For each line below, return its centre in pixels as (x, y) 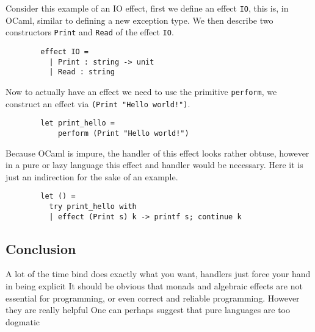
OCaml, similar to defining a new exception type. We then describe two (139, 20)
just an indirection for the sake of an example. (92, 176)
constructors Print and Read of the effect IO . (90, 32)
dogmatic (23, 321)
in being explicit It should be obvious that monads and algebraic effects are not (154, 286)
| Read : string (82, 72)
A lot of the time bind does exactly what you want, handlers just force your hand (158, 274)
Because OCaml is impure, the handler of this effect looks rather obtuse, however (157, 153)
